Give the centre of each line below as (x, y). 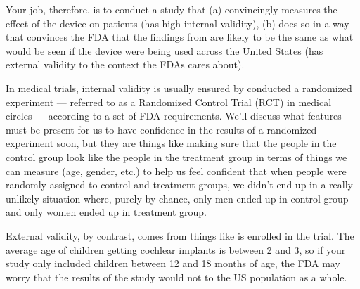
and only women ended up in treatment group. (106, 212)
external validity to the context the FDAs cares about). (125, 64)
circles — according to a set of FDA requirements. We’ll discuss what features (174, 116)
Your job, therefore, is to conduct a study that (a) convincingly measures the (172, 9)
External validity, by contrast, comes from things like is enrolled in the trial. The (180, 235)
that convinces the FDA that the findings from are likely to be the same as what (180, 37)
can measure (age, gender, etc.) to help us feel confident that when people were (176, 171)
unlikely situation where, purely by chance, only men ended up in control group (177, 198)
